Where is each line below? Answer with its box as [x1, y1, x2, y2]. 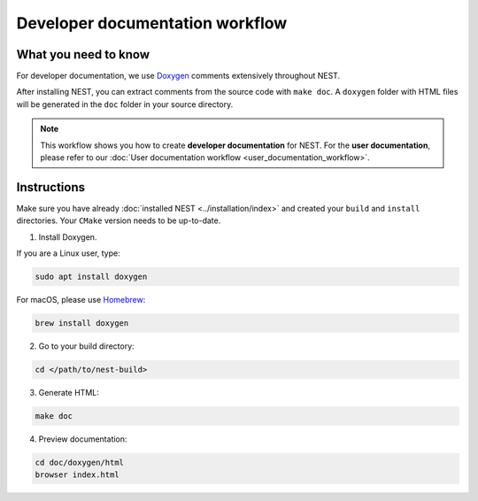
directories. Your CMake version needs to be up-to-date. [16, 215, 221, 226]
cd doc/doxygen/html [35, 457, 124, 467]
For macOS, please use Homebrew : [16, 295, 146, 305]
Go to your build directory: [38, 341, 135, 351]
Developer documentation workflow [16, 13, 288, 33]
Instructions [16, 180, 86, 195]
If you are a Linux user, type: [16, 248, 121, 258]
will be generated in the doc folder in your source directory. [16, 98, 234, 110]
